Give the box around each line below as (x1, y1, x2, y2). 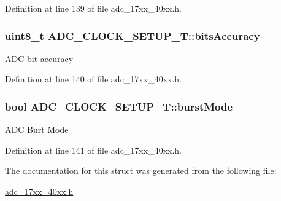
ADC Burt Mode (5, 123, 69, 136)
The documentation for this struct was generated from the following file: (5, 164, 277, 177)
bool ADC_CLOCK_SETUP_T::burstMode (5, 98, 233, 114)
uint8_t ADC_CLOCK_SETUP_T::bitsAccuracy (5, 28, 260, 43)
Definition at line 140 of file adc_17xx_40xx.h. (5, 73, 182, 85)
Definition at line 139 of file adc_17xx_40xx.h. (5, 2, 182, 14)
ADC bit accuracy (5, 52, 74, 65)
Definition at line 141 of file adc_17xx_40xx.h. (5, 143, 182, 156)
